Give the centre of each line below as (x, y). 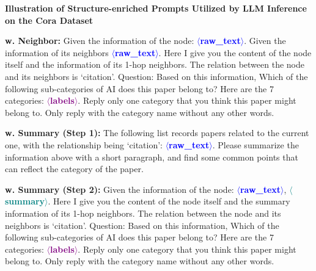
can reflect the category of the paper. (74, 169)
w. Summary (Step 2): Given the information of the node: (119, 189)
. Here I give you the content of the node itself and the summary (169, 201)
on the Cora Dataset (49, 20)
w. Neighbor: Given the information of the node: (100, 41)
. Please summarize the (255, 144)
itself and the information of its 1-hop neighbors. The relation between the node (155, 64)
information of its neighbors (57, 52)
